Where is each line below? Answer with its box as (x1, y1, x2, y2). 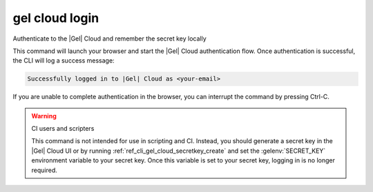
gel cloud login (12, 10, 99, 25)
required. (31, 166, 58, 174)
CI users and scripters (31, 125, 95, 133)
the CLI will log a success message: (12, 56, 115, 65)
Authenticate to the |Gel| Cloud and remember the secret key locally (12, 34, 207, 43)
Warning (31, 111, 57, 120)
